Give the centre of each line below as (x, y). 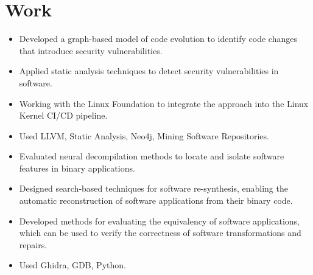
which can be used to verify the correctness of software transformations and (160, 233)
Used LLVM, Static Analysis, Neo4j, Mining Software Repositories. (144, 135)
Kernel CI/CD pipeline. (63, 115)
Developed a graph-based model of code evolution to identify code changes (158, 39)
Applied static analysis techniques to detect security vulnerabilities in (149, 71)
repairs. (33, 244)
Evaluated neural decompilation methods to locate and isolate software (152, 156)
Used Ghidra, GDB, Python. (72, 265)
